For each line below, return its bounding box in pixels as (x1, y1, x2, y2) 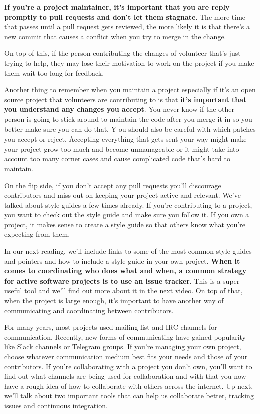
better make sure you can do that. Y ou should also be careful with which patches (4, 123, 256, 134)
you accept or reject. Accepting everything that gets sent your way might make (4, 133, 247, 144)
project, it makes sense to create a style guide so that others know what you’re (4, 219, 245, 229)
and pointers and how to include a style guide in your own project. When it (4, 255, 240, 266)
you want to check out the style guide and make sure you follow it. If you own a (4, 209, 249, 220)
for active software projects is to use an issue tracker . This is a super (4, 275, 240, 286)
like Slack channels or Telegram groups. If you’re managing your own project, (4, 341, 241, 352)
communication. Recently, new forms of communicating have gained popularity (4, 331, 246, 342)
